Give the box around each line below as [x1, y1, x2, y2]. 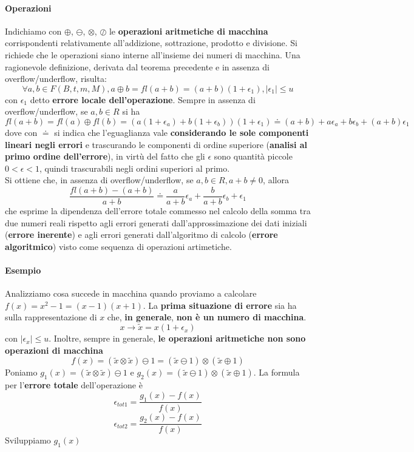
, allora [263, 174, 289, 186]
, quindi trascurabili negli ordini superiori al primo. [39, 161, 230, 174]
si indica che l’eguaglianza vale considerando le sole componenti [54, 126, 309, 138]
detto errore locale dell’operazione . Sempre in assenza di [30, 93, 256, 106]
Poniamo [5, 366, 38, 379]
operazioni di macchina [5, 343, 103, 356]
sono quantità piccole [214, 150, 293, 163]
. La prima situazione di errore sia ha [143, 299, 297, 311]
